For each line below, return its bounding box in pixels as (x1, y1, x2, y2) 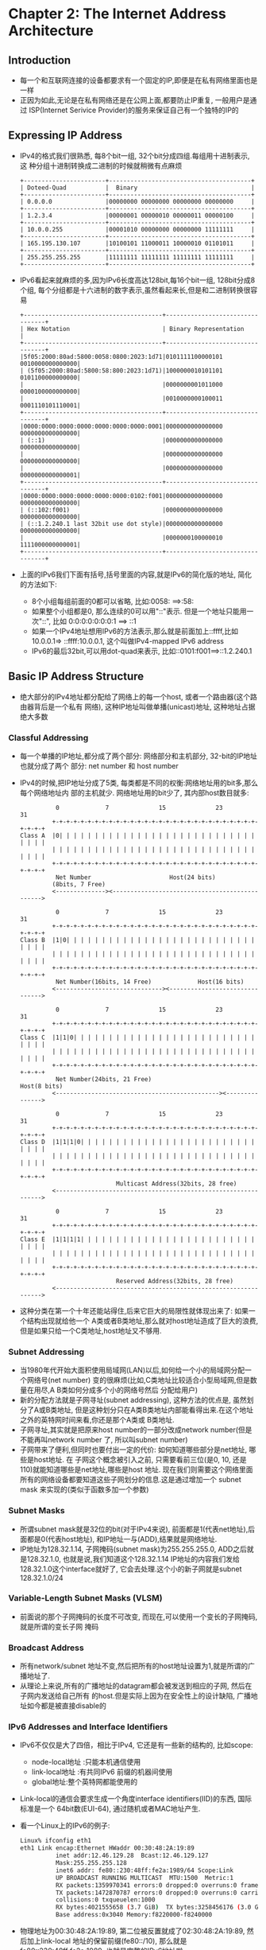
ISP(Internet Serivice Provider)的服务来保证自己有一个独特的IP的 (29, 105, 240, 115)
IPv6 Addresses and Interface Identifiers (8, 1722, 168, 1733)
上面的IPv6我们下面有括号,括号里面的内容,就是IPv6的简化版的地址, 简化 (19, 570, 253, 579)
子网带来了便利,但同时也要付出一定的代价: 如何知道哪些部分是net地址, (19, 1445, 248, 1454)
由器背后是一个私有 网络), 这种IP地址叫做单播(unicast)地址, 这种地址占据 (19, 702, 256, 711)
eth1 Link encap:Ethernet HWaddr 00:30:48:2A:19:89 (19, 1844, 195, 1852)
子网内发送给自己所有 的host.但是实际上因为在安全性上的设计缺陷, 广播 (19, 1691, 252, 1701)
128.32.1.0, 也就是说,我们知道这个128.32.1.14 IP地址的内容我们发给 (26, 1554, 241, 1563)
